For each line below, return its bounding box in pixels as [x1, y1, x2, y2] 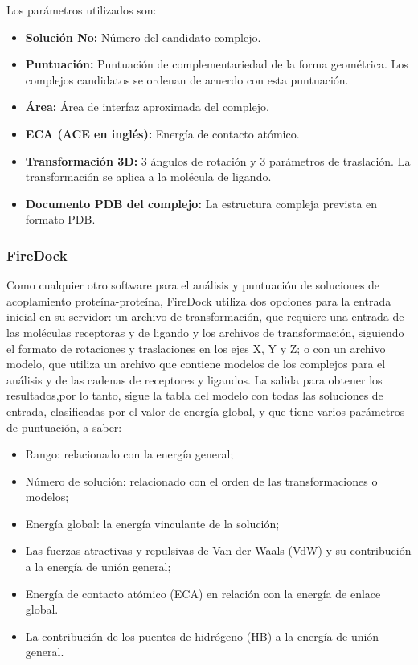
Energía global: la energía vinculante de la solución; [25, 515, 280, 532]
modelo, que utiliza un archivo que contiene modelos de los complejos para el [6, 355, 386, 372]
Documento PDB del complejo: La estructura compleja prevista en [25, 195, 378, 211]
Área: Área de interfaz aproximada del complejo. [25, 98, 269, 115]
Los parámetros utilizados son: [6, 2, 157, 18]
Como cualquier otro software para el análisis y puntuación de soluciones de [6, 277, 380, 294]
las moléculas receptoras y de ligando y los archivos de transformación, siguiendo [6, 323, 404, 340]
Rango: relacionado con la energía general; [25, 445, 234, 462]
